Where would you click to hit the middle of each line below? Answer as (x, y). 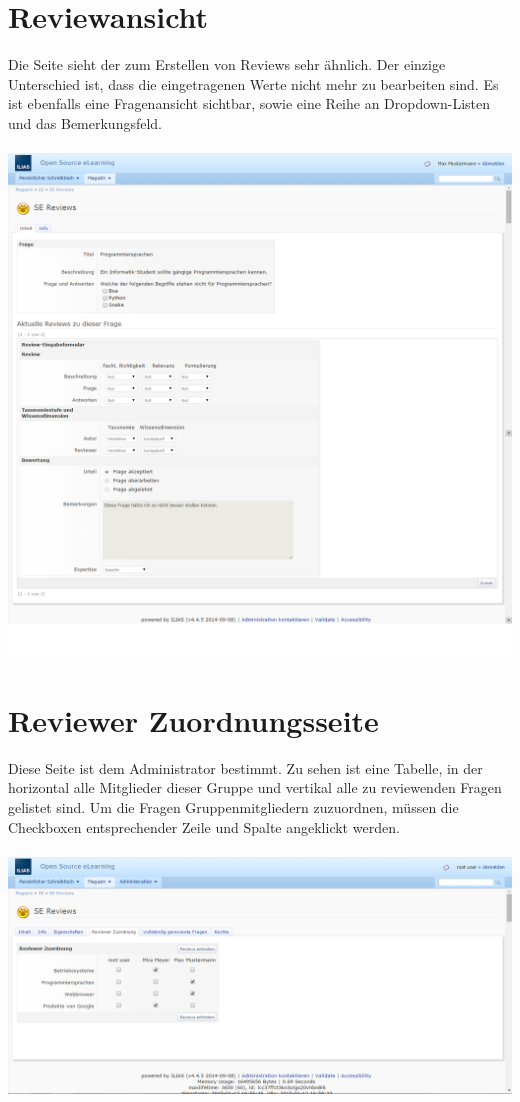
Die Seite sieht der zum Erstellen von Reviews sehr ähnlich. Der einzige (227, 64)
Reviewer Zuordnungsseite (193, 719)
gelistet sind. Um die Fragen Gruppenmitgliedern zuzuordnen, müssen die (233, 807)
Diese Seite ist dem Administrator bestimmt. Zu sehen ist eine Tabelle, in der (245, 767)
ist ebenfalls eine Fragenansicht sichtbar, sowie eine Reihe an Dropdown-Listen (249, 103)
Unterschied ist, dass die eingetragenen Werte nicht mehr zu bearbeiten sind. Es (253, 83)
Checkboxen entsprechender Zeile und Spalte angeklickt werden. (204, 826)
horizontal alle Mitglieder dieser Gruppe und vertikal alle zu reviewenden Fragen (255, 787)
